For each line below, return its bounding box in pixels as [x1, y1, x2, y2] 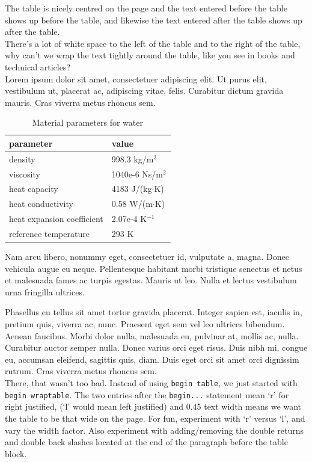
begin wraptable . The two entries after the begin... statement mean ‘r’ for [5, 388, 289, 401]
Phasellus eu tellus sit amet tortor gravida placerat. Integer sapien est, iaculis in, [5, 306, 302, 318]
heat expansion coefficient [9, 212, 103, 225]
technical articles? [5, 60, 70, 73]
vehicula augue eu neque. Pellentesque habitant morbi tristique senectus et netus [5, 262, 302, 274]
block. [5, 447, 27, 460]
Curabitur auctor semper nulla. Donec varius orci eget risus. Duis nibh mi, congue [5, 341, 308, 354]
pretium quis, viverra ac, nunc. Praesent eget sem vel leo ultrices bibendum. [5, 318, 285, 330]
